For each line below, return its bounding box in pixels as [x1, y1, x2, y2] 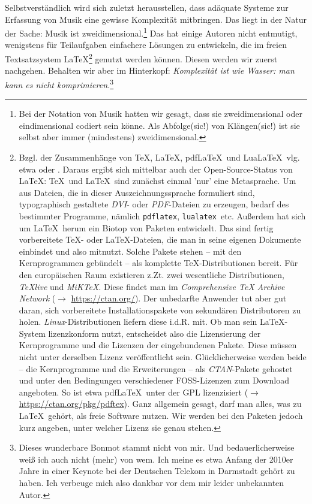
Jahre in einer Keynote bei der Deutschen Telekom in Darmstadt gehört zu [19, 464, 295, 477]
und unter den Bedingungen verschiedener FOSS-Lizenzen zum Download [19, 374, 289, 387]
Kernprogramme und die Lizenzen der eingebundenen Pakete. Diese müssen [19, 339, 297, 351]
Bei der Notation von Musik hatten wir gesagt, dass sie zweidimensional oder [19, 107, 302, 120]
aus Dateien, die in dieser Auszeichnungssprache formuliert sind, [19, 186, 255, 198]
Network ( [19, 292, 56, 304]
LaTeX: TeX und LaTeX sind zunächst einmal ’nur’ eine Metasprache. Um [19, 174, 296, 187]
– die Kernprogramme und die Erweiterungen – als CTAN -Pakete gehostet [19, 362, 293, 375]
